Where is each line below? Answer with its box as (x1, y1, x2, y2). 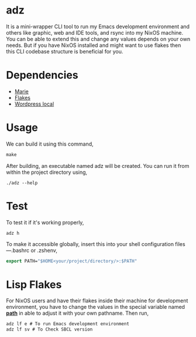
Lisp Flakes (6, 278, 62, 291)
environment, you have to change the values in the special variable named (6, 304, 185, 311)
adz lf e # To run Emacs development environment (6, 321, 130, 327)
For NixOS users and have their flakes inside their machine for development (6, 297, 188, 304)
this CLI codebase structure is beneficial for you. (6, 48, 123, 55)
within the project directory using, (6, 168, 88, 176)
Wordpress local (14, 100, 54, 107)
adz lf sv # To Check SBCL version (6, 326, 93, 332)
